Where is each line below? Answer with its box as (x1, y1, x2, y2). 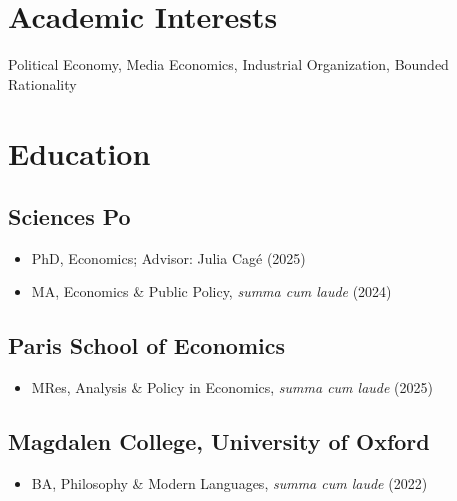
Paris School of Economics (8, 330, 286, 361)
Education (8, 132, 151, 173)
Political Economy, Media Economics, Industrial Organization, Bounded (8, 54, 449, 75)
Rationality (8, 73, 77, 94)
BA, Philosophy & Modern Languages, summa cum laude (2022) (31, 473, 428, 494)
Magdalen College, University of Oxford (8, 426, 430, 457)
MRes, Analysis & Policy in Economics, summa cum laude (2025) (31, 377, 433, 398)
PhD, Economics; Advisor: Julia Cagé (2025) (31, 247, 306, 268)
